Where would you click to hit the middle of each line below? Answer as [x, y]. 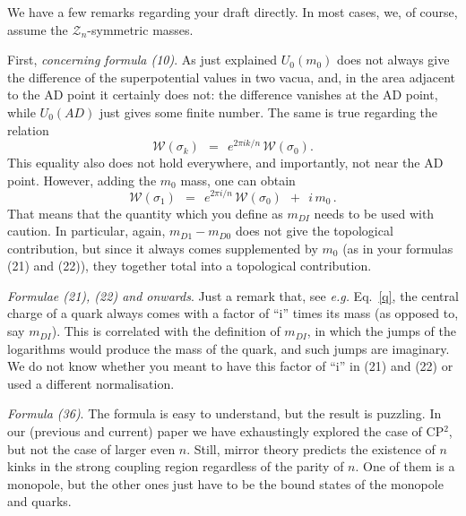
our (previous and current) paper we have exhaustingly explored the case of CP [226, 431]
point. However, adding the [82, 180]
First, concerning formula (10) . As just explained [142, 60]
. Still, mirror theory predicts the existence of [311, 448]
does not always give [393, 60]
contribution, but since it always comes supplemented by [163, 248]
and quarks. [39, 501]
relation [28, 129]
